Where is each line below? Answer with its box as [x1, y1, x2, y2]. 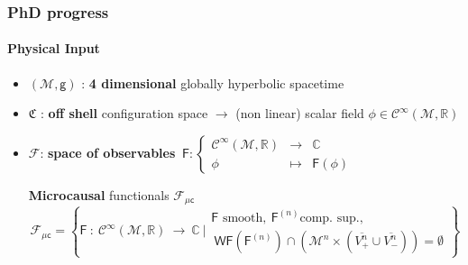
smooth [222, 211, 263, 224]
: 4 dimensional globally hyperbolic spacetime [81, 73, 344, 92]
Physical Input [7, 39, 100, 58]
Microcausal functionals [28, 185, 170, 204]
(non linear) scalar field [235, 104, 364, 123]
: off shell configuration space [41, 104, 208, 123]
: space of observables [40, 142, 176, 161]
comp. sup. [299, 211, 360, 224]
